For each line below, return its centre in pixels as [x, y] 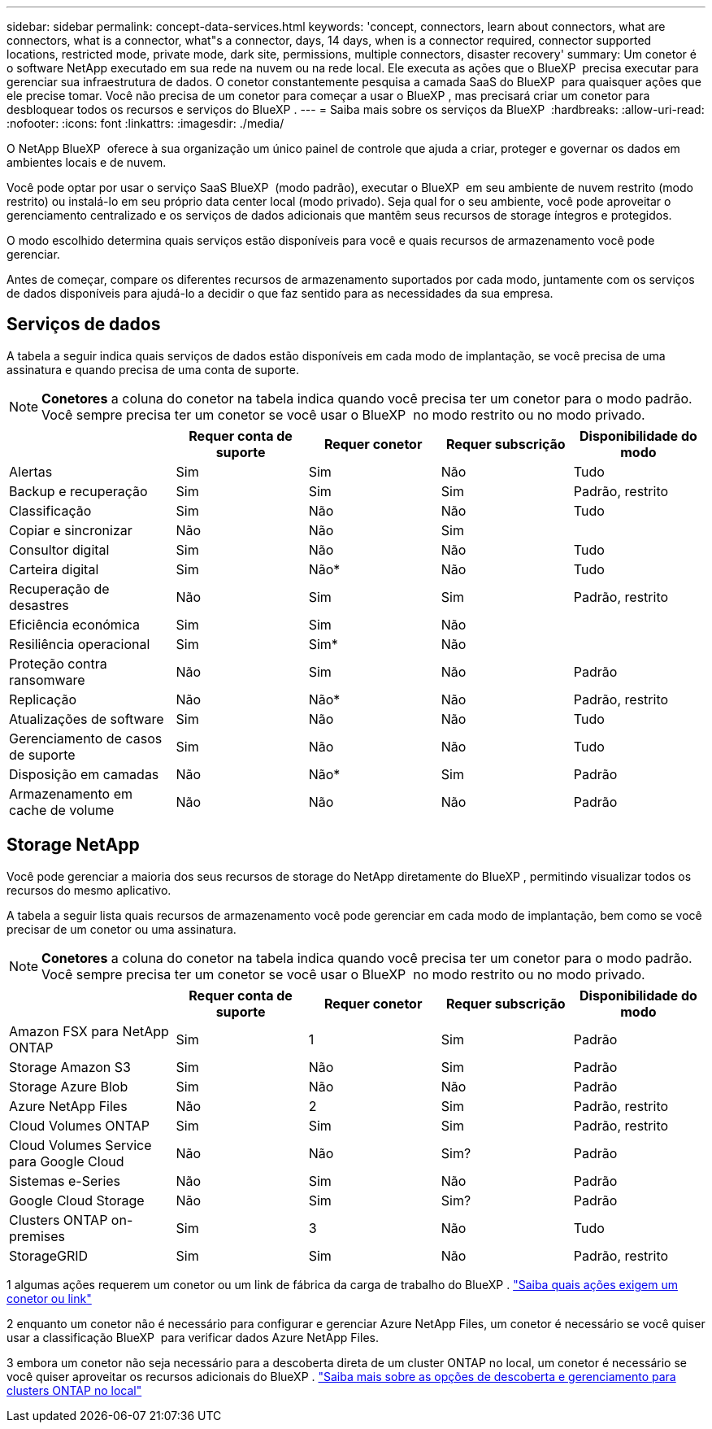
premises [37, 1236]
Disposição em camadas [84, 774]
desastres [39, 605]
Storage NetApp [73, 845]
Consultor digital [59, 549]
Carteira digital [54, 569]
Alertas [31, 471]
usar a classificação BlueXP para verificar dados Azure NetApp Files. [193, 1337]
